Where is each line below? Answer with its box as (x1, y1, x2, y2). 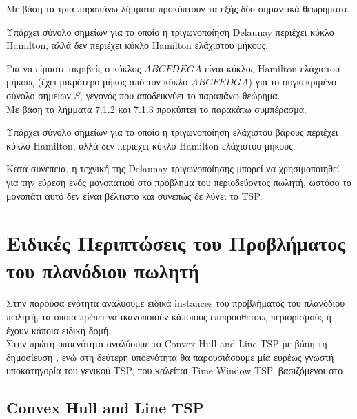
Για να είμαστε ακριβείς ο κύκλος (6, 61, 141, 75)
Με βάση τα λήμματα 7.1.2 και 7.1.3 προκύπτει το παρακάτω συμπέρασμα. (6, 101, 307, 116)
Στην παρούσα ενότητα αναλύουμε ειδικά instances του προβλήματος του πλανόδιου (6, 296, 345, 310)
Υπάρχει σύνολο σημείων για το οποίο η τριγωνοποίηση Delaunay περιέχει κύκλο (6, 24, 334, 39)
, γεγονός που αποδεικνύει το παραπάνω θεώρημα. (80, 88, 280, 102)
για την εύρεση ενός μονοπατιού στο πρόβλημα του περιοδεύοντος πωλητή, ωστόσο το (6, 174, 351, 189)
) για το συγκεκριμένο (248, 74, 337, 89)
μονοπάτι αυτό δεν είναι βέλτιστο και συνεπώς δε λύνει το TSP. (6, 188, 263, 203)
